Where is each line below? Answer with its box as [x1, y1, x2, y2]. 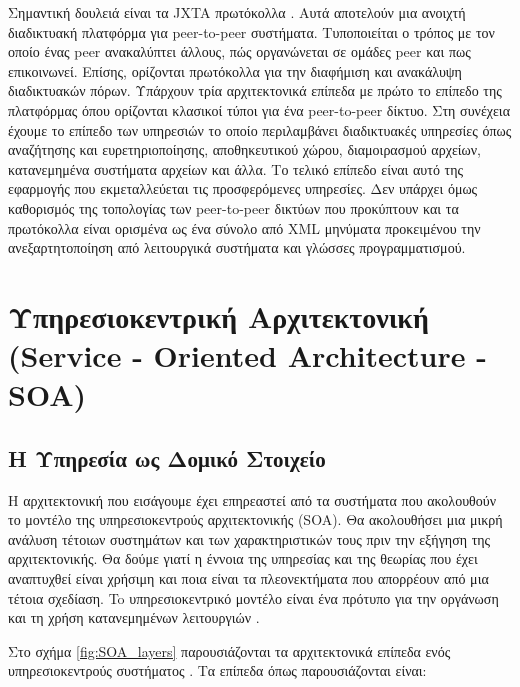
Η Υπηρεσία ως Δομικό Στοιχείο [8, 442, 326, 473]
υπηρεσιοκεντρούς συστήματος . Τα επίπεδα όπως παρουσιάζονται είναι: [8, 660, 427, 681]
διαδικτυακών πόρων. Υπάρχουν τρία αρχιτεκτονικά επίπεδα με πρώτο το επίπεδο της [8, 80, 502, 101]
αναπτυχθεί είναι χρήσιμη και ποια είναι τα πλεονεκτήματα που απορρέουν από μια [8, 568, 489, 589]
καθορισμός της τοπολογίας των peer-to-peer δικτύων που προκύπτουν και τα [8, 197, 459, 218]
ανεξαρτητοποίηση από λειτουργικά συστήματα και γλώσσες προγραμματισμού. [8, 237, 466, 258]
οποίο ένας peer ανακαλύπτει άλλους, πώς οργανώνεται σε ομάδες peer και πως [8, 41, 471, 62]
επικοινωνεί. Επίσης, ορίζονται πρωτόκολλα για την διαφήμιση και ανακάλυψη [8, 60, 462, 81]
